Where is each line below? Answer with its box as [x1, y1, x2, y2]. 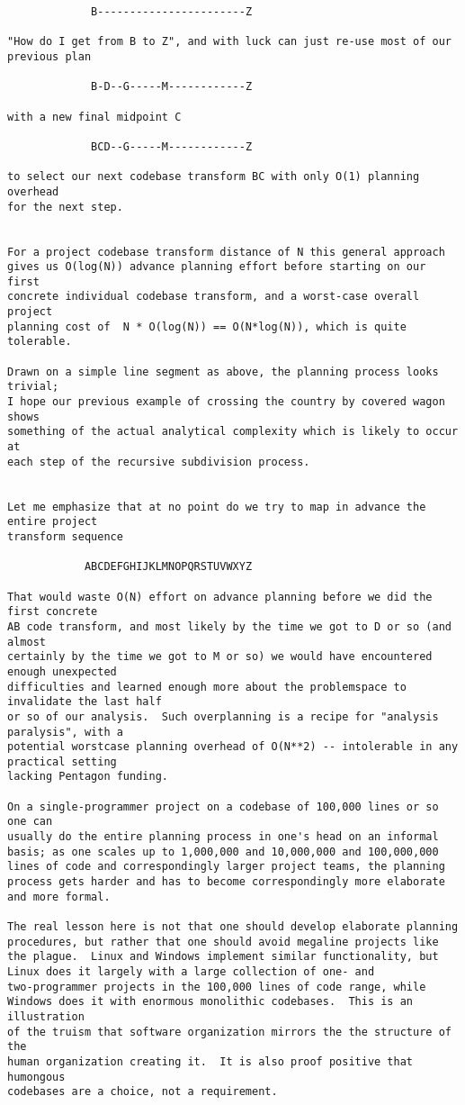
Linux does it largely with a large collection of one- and [7, 965, 375, 978]
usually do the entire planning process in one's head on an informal [7, 830, 439, 844]
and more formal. [7, 890, 111, 903]
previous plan [7, 50, 92, 63]
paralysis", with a [7, 725, 123, 738]
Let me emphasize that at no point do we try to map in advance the [7, 500, 426, 513]
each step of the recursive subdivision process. [7, 455, 310, 468]
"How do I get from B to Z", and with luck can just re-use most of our [7, 35, 452, 49]
